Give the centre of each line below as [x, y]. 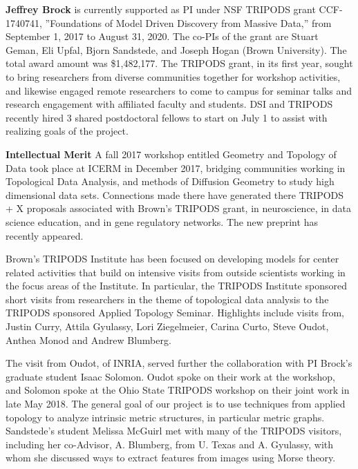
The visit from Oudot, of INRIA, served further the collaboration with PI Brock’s [179, 363]
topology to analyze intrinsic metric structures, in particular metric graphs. [165, 417]
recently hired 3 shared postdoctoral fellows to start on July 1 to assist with [167, 117]
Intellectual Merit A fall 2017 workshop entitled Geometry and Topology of [171, 154]
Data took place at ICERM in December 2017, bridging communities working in [176, 167]
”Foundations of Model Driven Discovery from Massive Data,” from [188, 22]
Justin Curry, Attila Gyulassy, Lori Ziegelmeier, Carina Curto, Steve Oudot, [167, 326]
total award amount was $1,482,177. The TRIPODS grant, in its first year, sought [179, 63]
